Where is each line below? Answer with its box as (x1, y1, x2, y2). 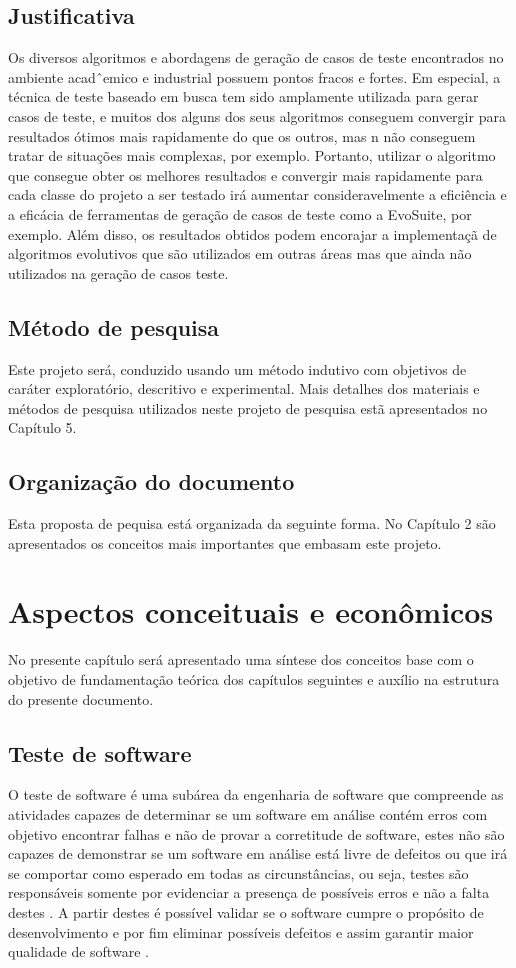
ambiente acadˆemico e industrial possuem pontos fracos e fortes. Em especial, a (8, 66, 501, 87)
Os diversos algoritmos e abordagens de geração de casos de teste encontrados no (8, 47, 504, 68)
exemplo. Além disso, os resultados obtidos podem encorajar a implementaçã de (8, 223, 497, 244)
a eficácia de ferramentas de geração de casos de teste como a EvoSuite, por (8, 203, 472, 224)
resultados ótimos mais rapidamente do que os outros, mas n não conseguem (8, 125, 476, 146)
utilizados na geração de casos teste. (8, 262, 229, 283)
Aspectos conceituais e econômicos (8, 591, 494, 632)
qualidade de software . (8, 941, 149, 962)
